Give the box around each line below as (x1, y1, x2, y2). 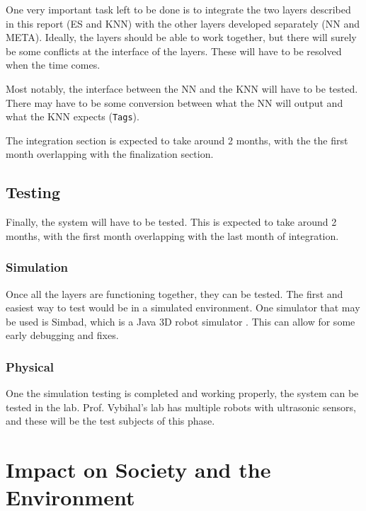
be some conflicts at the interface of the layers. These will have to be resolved (6, 43, 342, 58)
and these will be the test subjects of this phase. (6, 413, 215, 428)
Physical (6, 357, 55, 375)
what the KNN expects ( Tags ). (6, 109, 139, 124)
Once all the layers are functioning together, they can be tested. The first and (6, 286, 343, 301)
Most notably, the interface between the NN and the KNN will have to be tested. (6, 81, 358, 96)
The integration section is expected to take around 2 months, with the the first (6, 132, 348, 147)
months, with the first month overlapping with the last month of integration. (6, 228, 339, 243)
